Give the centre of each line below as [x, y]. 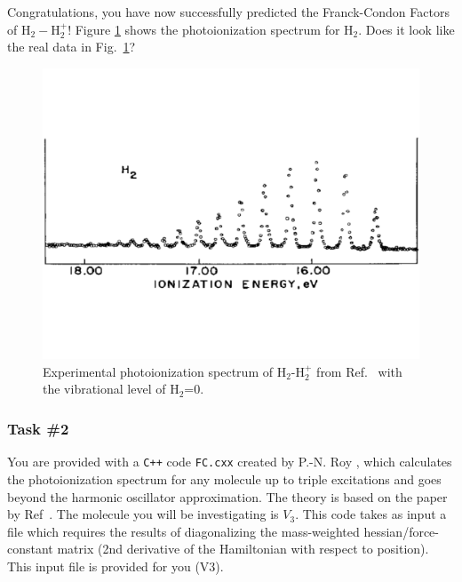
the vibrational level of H [111, 389]
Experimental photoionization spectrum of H [165, 371]
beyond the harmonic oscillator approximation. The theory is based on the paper [227, 496]
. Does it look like [406, 29]
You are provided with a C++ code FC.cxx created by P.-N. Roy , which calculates [230, 462]
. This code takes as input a [371, 514]
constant [30, 549]
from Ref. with [359, 371]
